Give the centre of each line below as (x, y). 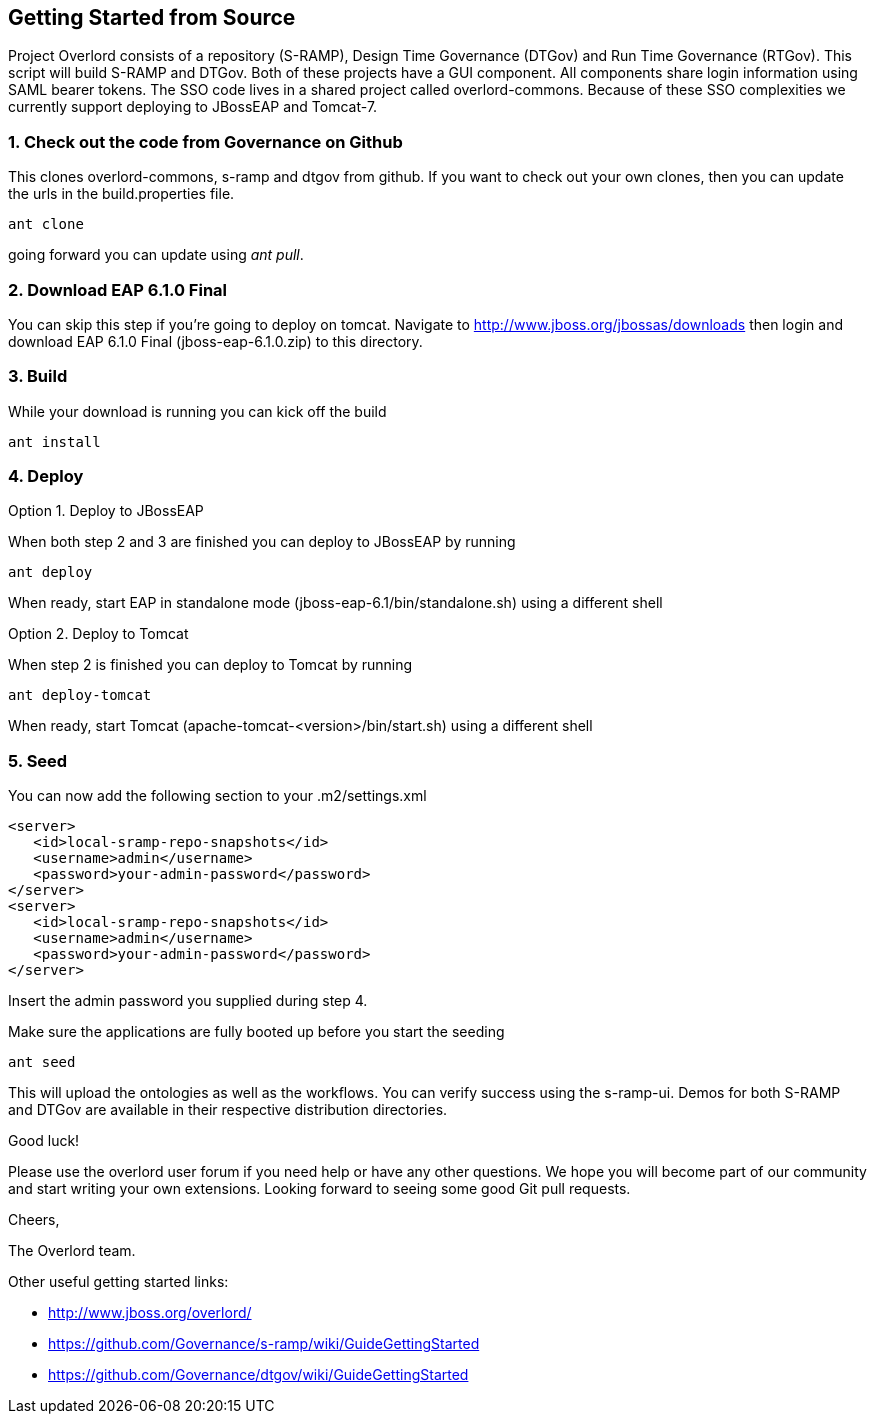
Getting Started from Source (152, 17)
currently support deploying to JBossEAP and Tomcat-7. (193, 107)
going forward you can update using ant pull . (156, 255)
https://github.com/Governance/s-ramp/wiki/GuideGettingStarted (264, 1344)
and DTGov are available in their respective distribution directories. (228, 1110)
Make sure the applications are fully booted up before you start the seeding (256, 1032)
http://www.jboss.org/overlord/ (150, 1313)
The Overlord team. (72, 1251)
